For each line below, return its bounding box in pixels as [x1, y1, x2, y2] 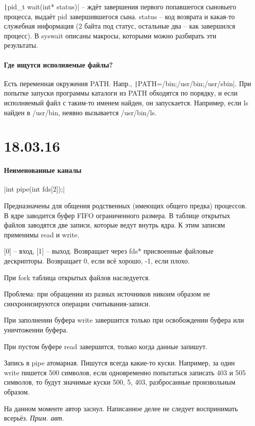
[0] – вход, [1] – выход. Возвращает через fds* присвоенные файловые [4, 246, 214, 256]
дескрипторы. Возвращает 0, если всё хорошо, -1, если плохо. [4, 256, 190, 265]
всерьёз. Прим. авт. [4, 413, 64, 423]
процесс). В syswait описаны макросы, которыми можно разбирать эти [4, 30, 217, 40]
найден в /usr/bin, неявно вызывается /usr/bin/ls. [4, 107, 157, 117]
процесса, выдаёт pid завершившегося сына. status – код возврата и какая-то [4, 11, 235, 21]
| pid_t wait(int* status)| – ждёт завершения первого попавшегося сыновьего [4, 1, 236, 11]
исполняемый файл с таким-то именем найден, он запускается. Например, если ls [4, 98, 249, 108]
